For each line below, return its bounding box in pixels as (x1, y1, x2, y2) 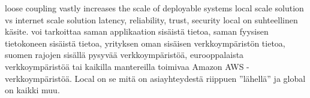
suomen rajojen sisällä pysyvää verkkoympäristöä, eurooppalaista (5, 48, 244, 61)
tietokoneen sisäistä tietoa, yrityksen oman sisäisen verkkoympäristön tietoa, (5, 36, 285, 49)
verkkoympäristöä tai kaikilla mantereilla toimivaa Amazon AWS (5, 60, 244, 72)
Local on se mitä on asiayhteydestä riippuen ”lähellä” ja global (74, 72, 306, 84)
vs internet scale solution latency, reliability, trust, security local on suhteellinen (5, 13, 298, 26)
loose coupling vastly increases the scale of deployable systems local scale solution (5, 2, 304, 14)
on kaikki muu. (5, 84, 60, 96)
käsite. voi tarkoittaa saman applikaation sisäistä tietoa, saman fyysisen (5, 25, 269, 38)
